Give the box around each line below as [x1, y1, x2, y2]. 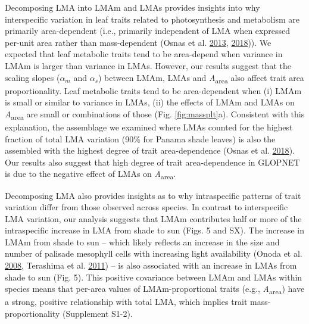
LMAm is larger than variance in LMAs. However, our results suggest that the [5, 59, 291, 71]
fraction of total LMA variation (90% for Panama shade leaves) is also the [5, 132, 276, 145]
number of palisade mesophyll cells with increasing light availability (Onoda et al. [5, 247, 302, 260]
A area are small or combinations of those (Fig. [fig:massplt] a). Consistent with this [5, 107, 305, 121]
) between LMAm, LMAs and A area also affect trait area [98, 71, 304, 85]
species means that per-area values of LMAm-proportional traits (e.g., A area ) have [5, 282, 305, 297]
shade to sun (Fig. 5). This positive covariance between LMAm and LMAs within [5, 270, 302, 283]
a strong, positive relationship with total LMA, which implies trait [5, 295, 248, 308]
